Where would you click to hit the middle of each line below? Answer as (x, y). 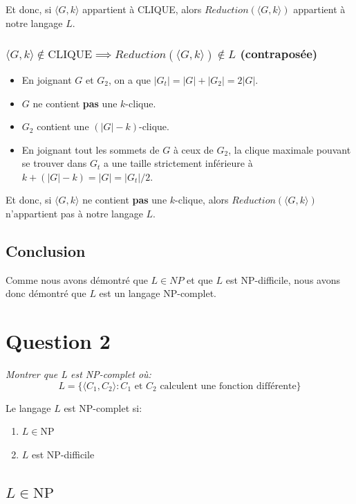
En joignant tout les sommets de (91, 149)
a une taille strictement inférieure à (178, 163)
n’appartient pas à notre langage (74, 214)
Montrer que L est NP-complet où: (78, 374)
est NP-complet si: (103, 407)
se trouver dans (54, 163)
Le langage (28, 407)
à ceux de (193, 149)
